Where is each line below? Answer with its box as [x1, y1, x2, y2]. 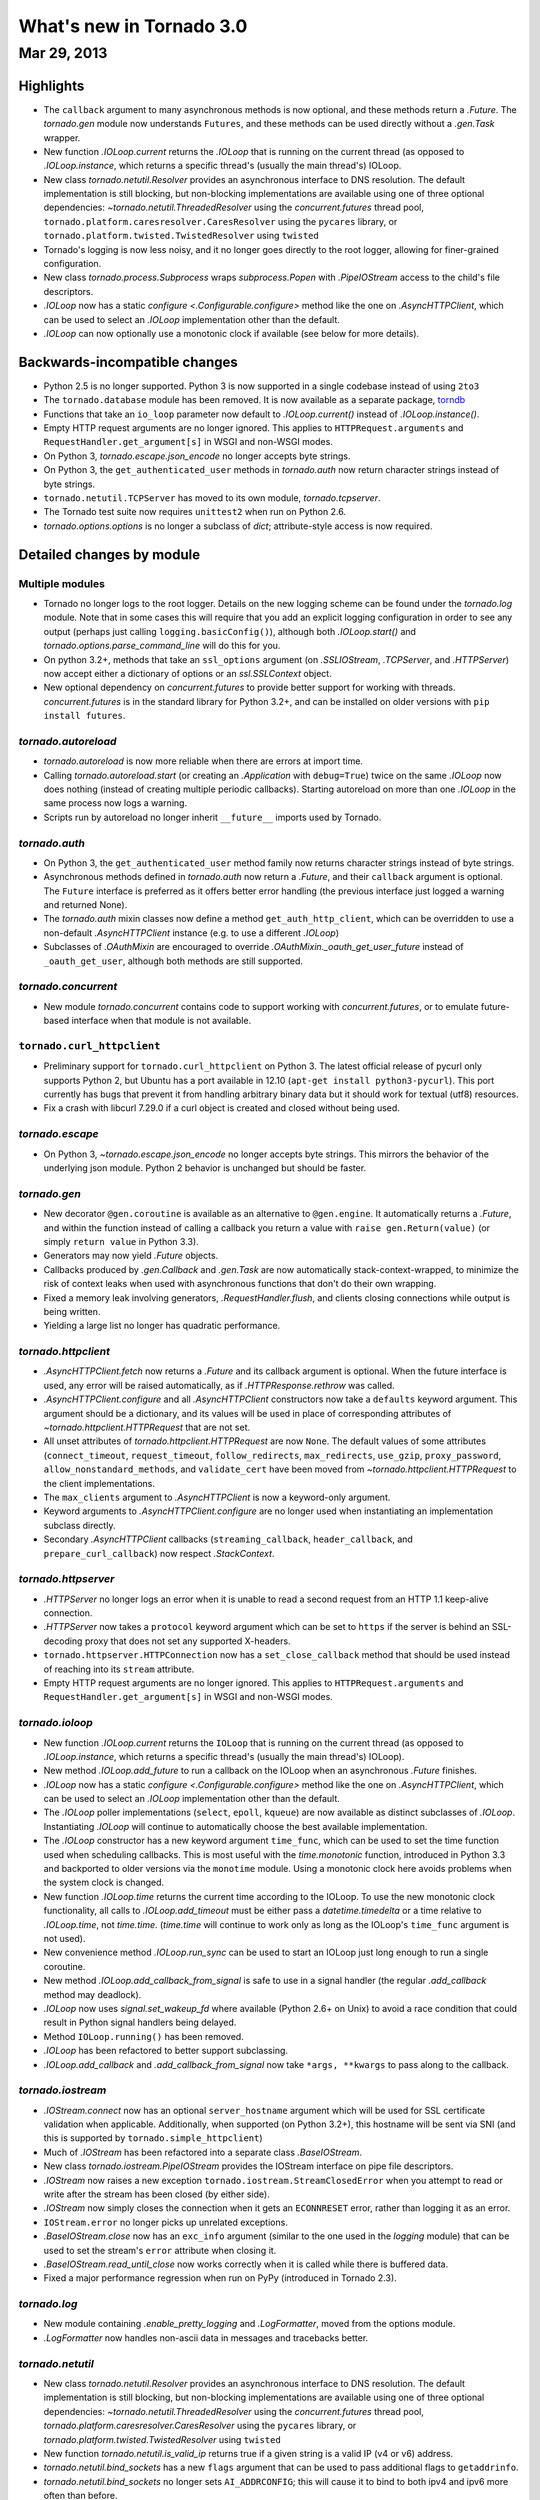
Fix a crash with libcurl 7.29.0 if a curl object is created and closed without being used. [43, 1102, 400, 1114]
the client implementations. [43, 1477, 155, 1489]
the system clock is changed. [43, 1876, 165, 1889]
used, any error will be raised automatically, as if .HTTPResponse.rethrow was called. [43, 1379, 395, 1391]
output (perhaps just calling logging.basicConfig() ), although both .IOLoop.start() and [43, 625, 417, 637]
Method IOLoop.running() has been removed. [43, 2030, 244, 2042]
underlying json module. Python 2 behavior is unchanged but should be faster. [43, 1162, 367, 1174]
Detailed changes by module [18, 546, 201, 563]
